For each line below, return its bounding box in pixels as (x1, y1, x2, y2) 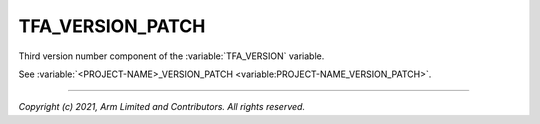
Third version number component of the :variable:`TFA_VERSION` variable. (18, 50, 325, 62)
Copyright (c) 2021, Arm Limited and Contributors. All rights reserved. (18, 101, 305, 113)
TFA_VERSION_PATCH (18, 15, 206, 37)
